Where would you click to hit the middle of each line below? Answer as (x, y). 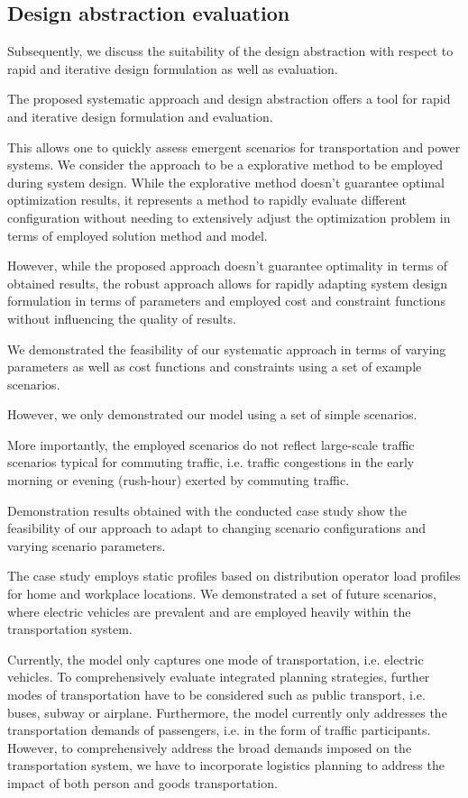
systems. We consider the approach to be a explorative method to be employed (225, 165)
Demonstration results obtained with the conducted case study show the (207, 510)
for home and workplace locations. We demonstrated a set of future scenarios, (222, 594)
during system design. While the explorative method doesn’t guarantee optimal (226, 182)
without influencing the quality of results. (122, 318)
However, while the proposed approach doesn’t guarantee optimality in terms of (228, 266)
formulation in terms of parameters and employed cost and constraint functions (226, 301)
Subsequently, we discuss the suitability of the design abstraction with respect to (230, 51)
